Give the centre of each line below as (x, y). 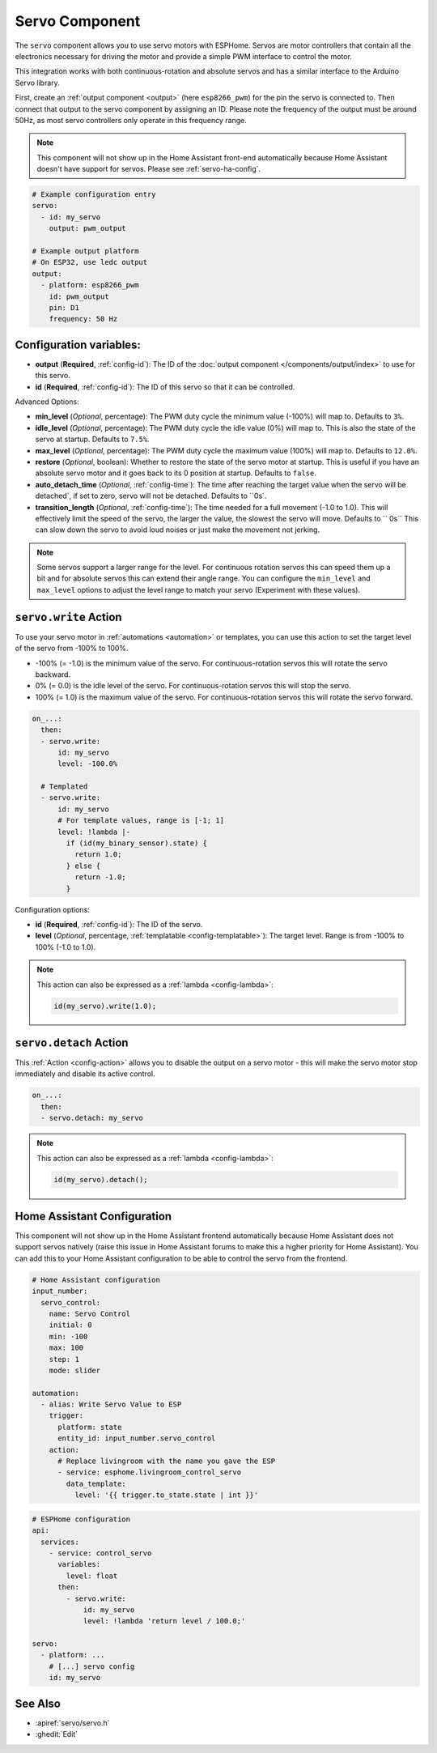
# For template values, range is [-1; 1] (141, 821)
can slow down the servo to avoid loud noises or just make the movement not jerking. (177, 530)
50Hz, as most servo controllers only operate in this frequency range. (131, 120)
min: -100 (68, 1336)
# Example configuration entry (94, 195)
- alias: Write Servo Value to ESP (111, 1404)
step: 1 (64, 1359)
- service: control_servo (100, 1553)
